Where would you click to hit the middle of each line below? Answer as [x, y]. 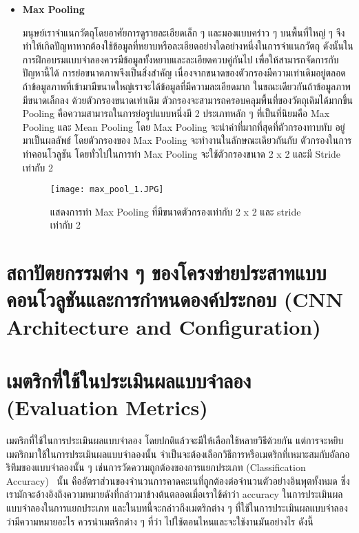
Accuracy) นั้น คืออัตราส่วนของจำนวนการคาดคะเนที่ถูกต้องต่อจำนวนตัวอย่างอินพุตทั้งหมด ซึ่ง [178, 480]
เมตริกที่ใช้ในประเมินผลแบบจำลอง [129, 380]
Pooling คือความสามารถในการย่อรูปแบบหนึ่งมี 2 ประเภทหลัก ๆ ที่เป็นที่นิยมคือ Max [176, 113]
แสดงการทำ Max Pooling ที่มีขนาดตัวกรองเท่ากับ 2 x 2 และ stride [175, 211]
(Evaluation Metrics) [107, 407]
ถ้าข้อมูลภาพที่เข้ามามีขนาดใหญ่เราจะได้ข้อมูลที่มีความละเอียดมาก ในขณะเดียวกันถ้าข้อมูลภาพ [186, 86]
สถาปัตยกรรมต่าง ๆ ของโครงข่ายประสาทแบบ [166, 272]
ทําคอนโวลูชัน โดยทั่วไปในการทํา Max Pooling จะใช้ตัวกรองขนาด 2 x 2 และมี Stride [182, 153]
